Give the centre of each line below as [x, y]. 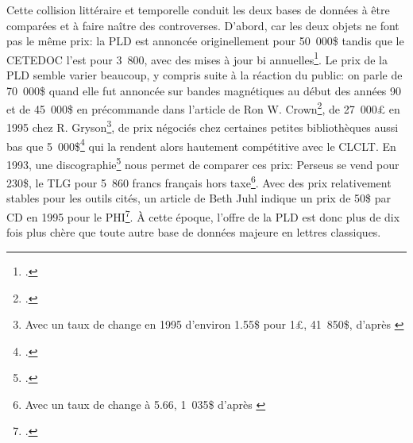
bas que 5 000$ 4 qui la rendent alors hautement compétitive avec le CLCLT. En [201, 144]
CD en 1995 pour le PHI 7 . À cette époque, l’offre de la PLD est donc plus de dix [203, 216]
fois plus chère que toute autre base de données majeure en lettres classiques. [194, 232]
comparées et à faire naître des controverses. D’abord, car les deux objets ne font [203, 25]
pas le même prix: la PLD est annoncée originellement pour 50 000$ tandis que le [205, 41]
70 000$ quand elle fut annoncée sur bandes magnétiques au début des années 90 [204, 90]
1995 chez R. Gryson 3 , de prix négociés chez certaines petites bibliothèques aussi [203, 126]
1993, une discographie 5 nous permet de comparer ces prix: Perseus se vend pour [203, 163]
